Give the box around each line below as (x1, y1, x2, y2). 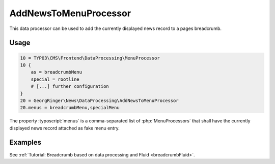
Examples (9, 138, 42, 147)
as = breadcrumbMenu (31, 69, 82, 75)
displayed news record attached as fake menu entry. (9, 125, 120, 131)
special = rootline (31, 76, 80, 82)
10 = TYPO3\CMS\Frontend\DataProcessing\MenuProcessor (20, 55, 160, 61)
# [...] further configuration (31, 84, 109, 89)
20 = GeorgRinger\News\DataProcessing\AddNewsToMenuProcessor (20, 97, 179, 104)
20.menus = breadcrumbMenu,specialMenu (20, 105, 120, 111)
